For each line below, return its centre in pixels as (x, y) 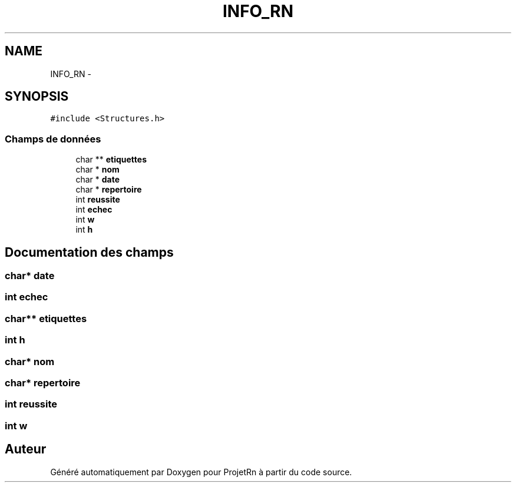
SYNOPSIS (37, 97)
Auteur (26, 449)
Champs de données (53, 139)
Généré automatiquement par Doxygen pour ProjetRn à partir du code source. (201, 472)
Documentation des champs (89, 252)
